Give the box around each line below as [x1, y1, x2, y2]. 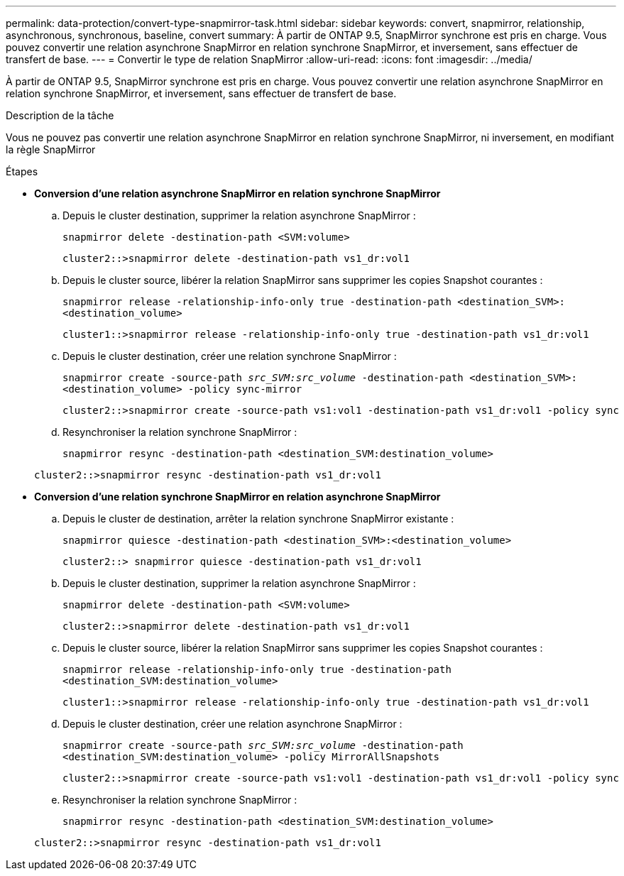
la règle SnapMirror [6, 143, 96, 155]
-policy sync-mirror [188, 383, 302, 395]
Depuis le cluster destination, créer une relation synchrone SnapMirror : [62, 350, 397, 362]
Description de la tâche [6, 109, 114, 121]
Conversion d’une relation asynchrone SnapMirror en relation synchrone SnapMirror [34, 187, 441, 199]
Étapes [6, 165, 38, 177]
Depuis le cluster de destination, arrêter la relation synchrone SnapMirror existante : [62, 513, 454, 525]
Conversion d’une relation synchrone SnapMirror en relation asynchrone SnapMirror [34, 491, 441, 503]
